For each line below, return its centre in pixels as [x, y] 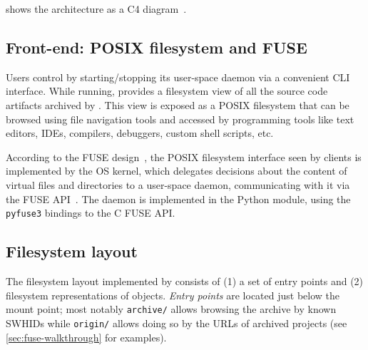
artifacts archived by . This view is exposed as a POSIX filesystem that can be [178, 104]
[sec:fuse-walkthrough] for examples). [86, 337]
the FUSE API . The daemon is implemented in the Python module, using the [178, 199]
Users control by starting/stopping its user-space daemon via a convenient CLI [178, 77]
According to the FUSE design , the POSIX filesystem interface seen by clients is [184, 156]
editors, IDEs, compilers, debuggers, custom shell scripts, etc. [140, 133]
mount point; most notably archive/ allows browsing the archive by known [171, 309]
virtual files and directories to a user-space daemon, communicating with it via [178, 184]
